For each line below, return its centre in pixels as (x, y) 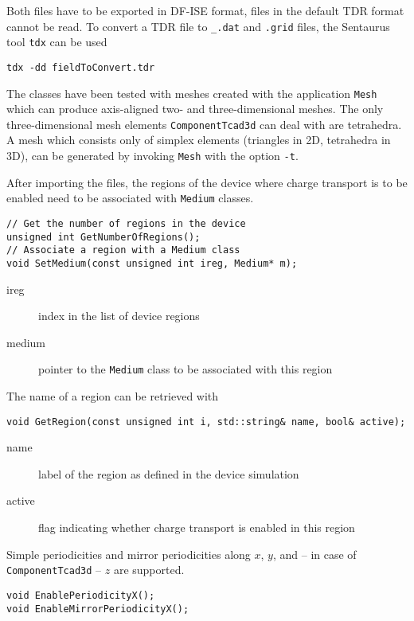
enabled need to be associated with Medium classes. (130, 198)
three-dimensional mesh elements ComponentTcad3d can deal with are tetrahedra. (204, 124)
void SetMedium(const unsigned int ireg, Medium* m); (152, 263)
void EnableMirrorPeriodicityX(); (98, 609)
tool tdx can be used (57, 42)
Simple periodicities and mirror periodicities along (129, 554)
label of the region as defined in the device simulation (169, 473)
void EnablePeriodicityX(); (81, 595)
